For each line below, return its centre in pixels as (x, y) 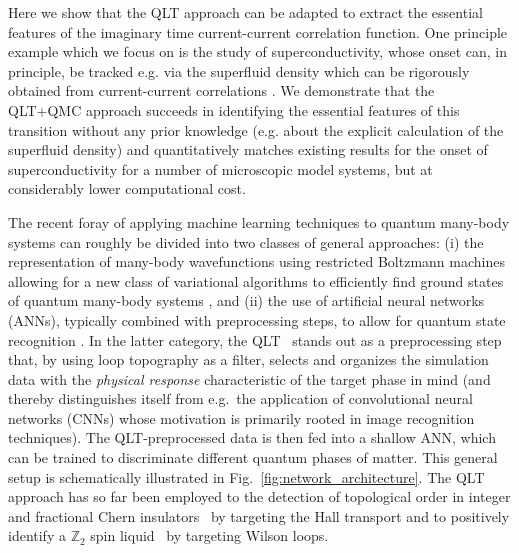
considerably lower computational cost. (127, 188)
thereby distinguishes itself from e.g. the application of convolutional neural (240, 398)
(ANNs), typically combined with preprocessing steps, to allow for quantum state (257, 319)
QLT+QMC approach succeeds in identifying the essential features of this (234, 109)
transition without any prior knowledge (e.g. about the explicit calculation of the (256, 129)
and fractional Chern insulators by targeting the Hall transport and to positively (259, 515)
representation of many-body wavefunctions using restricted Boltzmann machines (256, 261)
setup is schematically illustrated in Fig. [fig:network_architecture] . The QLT (246, 476)
